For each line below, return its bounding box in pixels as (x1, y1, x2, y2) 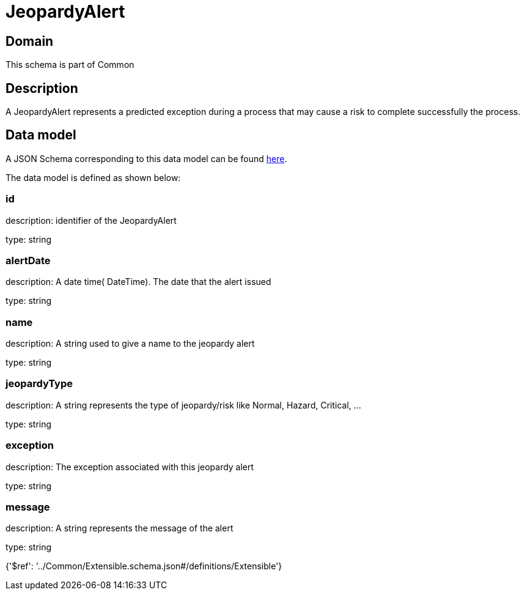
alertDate (6, 254, 51, 267)
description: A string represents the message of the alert (6, 523, 233, 534)
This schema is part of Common (6, 59, 134, 70)
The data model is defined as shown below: (6, 172, 181, 183)
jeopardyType (6, 377, 73, 390)
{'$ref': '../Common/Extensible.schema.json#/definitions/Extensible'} (6, 561, 282, 572)
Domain (6, 33, 54, 49)
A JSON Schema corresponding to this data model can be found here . (6, 153, 287, 164)
